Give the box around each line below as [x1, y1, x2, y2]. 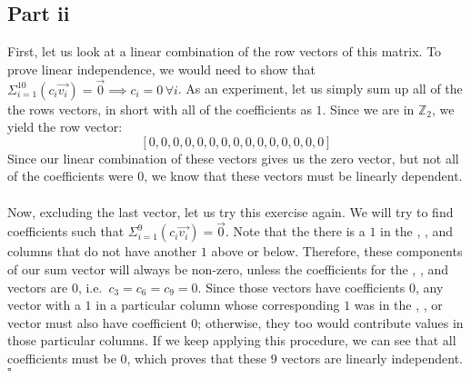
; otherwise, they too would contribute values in [197, 313, 464, 332]
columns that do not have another [7, 242, 197, 261]
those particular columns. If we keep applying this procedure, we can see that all [7, 331, 456, 350]
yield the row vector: [7, 117, 123, 136]
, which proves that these [126, 348, 266, 367]
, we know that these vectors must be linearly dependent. [144, 166, 463, 185]
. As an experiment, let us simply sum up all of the [177, 79, 463, 98]
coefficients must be [7, 348, 116, 367]
